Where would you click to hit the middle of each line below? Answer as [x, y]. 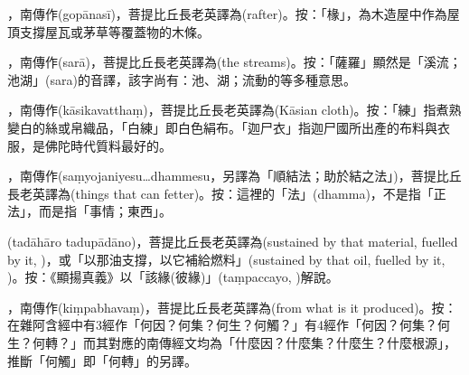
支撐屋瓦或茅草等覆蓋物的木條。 [114, 31]
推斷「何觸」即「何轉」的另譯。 [102, 360]
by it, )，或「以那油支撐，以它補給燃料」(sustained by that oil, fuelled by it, [226, 259]
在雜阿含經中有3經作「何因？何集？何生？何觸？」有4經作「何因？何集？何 [229, 325]
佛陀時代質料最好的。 [108, 145]
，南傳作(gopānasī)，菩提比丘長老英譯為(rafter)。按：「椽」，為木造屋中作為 [227, 14]
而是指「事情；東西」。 [105, 211]
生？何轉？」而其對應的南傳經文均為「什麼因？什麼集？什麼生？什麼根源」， [232, 342]
